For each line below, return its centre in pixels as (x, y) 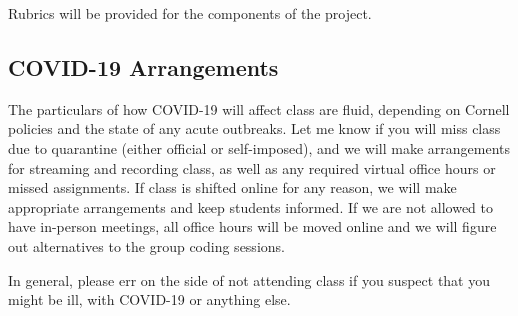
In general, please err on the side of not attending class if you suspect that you (249, 279)
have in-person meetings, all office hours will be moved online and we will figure (252, 226)
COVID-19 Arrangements (143, 66)
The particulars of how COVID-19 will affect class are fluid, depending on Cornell (259, 108)
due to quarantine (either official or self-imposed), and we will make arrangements (259, 147)
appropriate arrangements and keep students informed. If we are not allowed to (251, 206)
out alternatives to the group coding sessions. (146, 245)
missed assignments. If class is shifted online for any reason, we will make (232, 187)
